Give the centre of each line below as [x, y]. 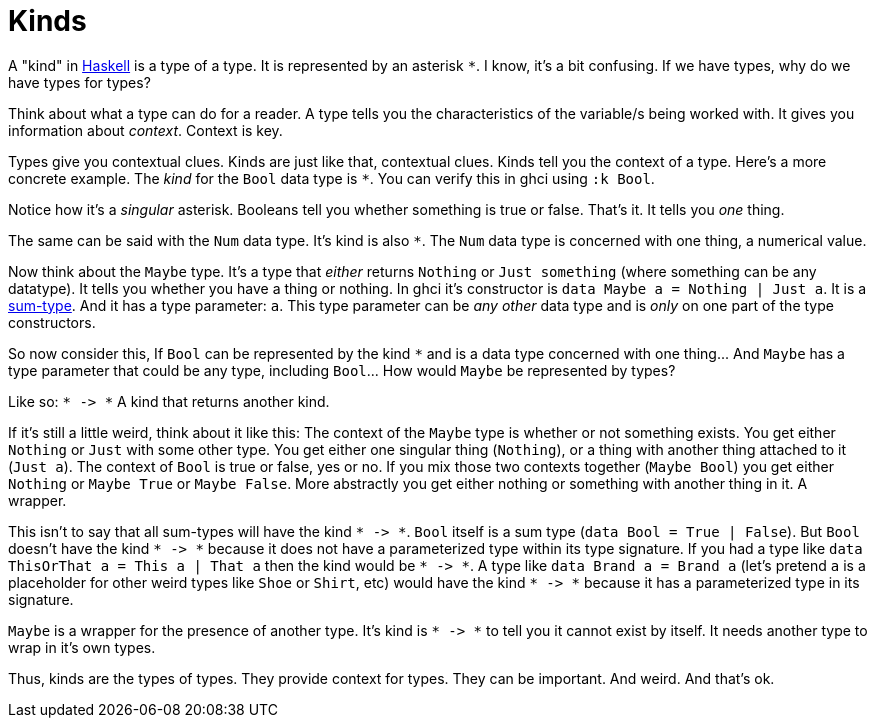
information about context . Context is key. [145, 130]
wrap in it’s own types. [82, 647]
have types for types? [79, 82]
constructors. [52, 322]
